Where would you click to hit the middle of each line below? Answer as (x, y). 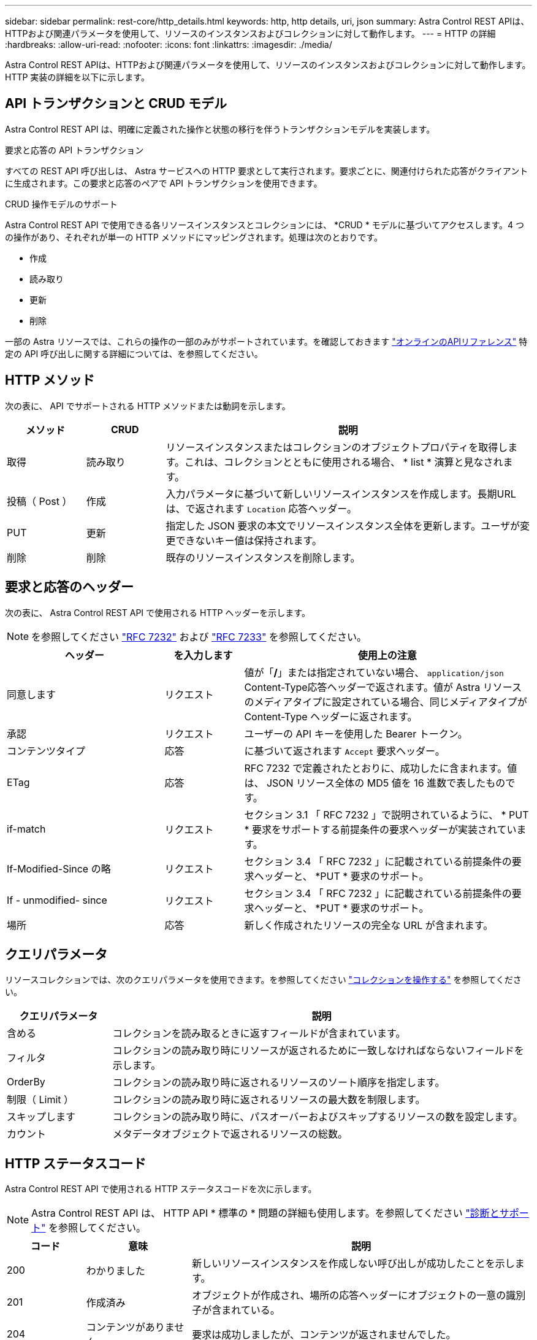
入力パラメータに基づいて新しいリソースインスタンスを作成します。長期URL (341, 494)
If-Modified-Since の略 (59, 868)
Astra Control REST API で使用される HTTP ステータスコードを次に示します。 (161, 1189)
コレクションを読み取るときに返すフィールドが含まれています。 (259, 1034)
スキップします (41, 1117)
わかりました (116, 1271)
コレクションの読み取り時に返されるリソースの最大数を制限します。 (269, 1100)
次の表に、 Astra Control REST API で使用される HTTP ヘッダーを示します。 (158, 612)
